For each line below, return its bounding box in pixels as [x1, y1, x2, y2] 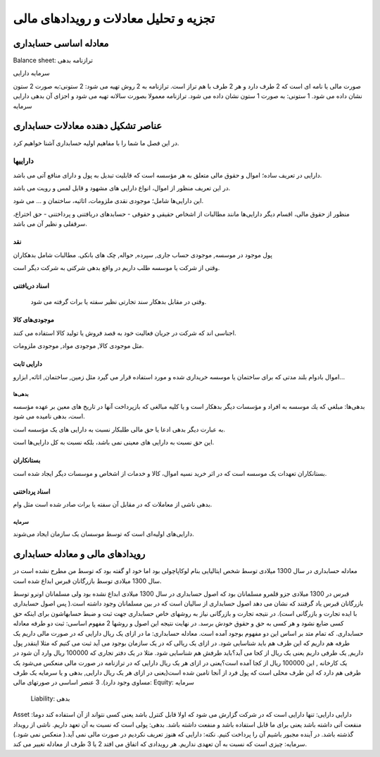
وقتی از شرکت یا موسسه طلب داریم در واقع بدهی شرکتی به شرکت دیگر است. [13, 264, 220, 272]
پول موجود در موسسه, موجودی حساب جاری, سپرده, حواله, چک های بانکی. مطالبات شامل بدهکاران [13, 250, 272, 259]
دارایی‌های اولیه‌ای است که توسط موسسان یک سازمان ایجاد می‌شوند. [13, 529, 195, 538]
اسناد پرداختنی [13, 487, 51, 496]
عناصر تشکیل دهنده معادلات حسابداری [13, 120, 163, 132]
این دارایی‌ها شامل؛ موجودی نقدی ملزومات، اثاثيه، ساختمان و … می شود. [13, 197, 204, 205]
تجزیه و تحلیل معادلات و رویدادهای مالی [13, 11, 215, 26]
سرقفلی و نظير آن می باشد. [13, 219, 87, 228]
